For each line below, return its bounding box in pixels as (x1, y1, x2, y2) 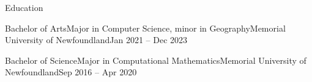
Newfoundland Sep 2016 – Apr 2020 (5, 66, 137, 78)
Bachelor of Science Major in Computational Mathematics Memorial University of (5, 53, 306, 66)
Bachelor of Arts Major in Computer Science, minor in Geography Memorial (5, 21, 286, 34)
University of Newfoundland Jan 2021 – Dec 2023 (5, 33, 188, 46)
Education (5, 1, 43, 13)
